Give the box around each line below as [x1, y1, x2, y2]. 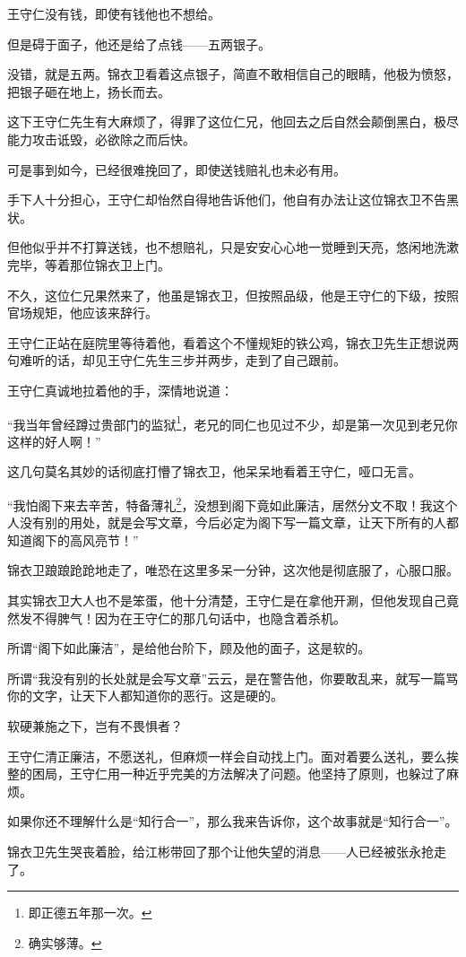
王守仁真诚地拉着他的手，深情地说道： [7, 380, 233, 399]
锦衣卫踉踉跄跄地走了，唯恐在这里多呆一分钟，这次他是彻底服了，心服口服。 [7, 561, 459, 579]
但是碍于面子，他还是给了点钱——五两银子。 [7, 34, 271, 53]
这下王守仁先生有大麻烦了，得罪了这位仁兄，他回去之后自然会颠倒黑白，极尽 [7, 112, 459, 131]
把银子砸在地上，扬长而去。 [7, 82, 170, 100]
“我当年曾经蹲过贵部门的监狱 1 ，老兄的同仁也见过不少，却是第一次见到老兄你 [7, 412, 458, 433]
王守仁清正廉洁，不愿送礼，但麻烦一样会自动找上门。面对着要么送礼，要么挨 [7, 746, 459, 765]
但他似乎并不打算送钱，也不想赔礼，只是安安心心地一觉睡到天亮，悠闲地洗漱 [7, 238, 459, 257]
